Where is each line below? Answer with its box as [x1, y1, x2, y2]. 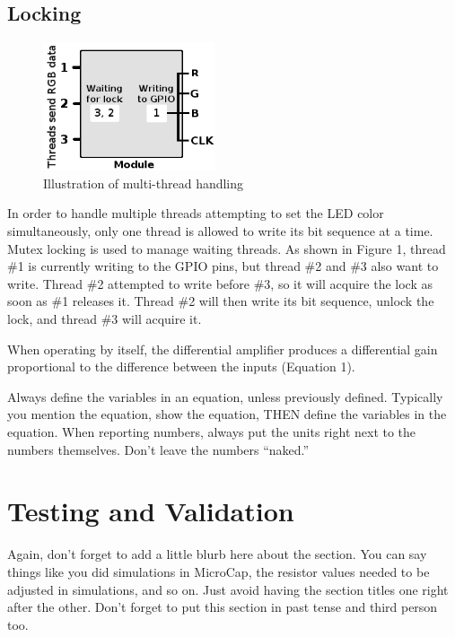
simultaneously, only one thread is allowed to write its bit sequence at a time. [7, 222, 433, 240]
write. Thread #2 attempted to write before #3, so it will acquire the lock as [7, 274, 433, 292]
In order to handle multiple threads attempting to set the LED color [7, 204, 384, 223]
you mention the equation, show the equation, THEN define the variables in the [7, 405, 447, 423]
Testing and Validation [7, 493, 294, 529]
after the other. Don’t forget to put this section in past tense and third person [7, 598, 438, 616]
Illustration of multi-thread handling [43, 173, 244, 192]
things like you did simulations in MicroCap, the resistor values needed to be [7, 562, 430, 580]
